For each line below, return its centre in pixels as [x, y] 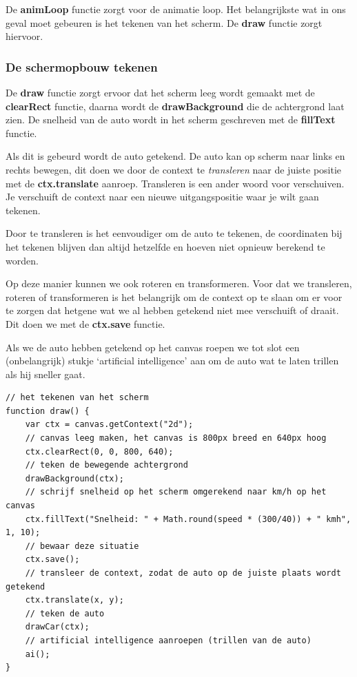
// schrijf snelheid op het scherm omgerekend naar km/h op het [176, 492]
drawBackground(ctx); [74, 478]
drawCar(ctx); [57, 627]
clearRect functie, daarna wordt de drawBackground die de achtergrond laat [175, 106]
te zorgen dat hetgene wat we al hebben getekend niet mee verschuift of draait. [172, 310]
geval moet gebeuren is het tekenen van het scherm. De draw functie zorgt [164, 22]
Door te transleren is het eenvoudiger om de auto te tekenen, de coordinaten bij [174, 233]
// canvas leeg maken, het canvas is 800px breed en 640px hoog [176, 438]
